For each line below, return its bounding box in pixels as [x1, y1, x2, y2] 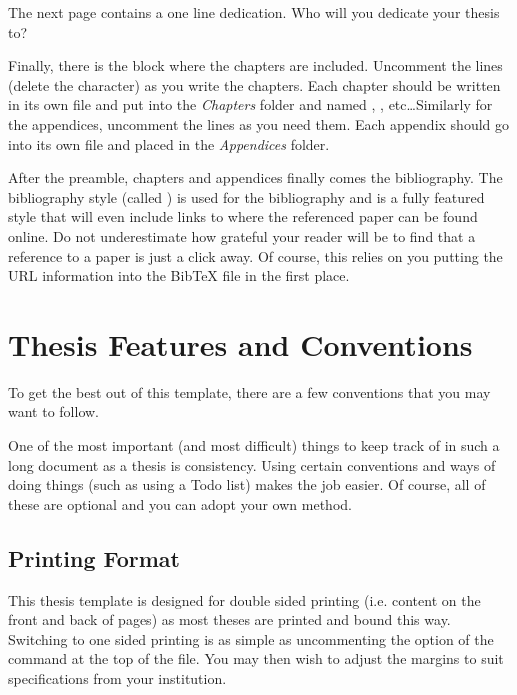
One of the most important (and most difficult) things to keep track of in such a [8, 435, 500, 456]
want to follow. [8, 401, 99, 422]
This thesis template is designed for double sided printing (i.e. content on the [8, 589, 481, 610]
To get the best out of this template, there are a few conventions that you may [8, 381, 491, 402]
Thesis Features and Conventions [8, 323, 473, 364]
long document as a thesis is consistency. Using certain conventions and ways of [8, 454, 496, 475]
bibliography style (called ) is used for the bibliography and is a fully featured [8, 186, 485, 207]
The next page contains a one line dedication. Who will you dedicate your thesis [8, 2, 500, 22]
